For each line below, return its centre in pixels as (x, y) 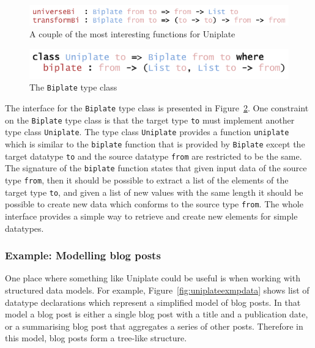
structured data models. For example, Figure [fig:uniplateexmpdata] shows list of (157, 290)
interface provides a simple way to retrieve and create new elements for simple (151, 216)
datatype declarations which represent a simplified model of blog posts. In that (153, 302)
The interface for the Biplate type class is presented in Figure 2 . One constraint (157, 108)
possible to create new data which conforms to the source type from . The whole (154, 204)
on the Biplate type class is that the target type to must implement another (150, 120)
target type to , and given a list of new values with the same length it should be (154, 192)
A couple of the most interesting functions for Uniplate (132, 34)
